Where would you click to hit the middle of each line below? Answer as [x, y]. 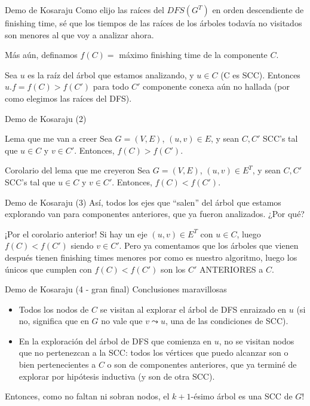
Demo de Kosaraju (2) [46, 118]
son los [173, 269]
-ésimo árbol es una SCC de [242, 396]
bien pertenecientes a [57, 364]
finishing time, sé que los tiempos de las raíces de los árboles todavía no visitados [154, 23]
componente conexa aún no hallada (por [216, 86]
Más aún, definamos [41, 55]
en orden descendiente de [258, 10]
